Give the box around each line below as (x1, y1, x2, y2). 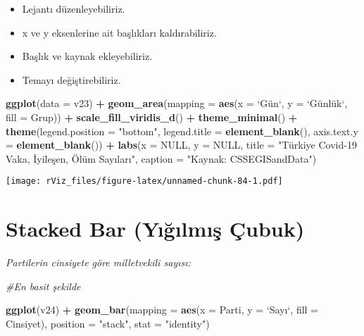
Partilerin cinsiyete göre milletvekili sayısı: (6, 255, 191, 270)
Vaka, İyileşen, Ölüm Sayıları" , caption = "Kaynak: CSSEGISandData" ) (6, 151, 317, 166)
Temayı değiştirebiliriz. (22, 72, 121, 87)
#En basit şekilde (6, 278, 81, 293)
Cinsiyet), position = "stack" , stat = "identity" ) (6, 316, 210, 330)
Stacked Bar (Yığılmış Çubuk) (6, 214, 305, 243)
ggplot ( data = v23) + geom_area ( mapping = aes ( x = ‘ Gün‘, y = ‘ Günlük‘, (6, 96, 348, 111)
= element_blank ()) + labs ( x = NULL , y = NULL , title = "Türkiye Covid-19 (6, 137, 357, 152)
